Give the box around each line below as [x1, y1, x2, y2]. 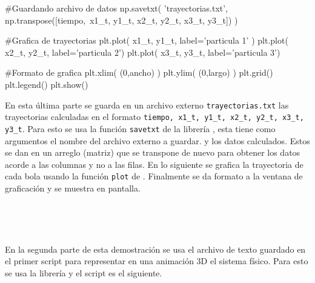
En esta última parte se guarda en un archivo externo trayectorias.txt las [5, 98, 289, 111]
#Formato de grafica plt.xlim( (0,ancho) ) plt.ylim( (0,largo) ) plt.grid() [5, 66, 273, 79]
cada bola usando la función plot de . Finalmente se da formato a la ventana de [5, 170, 303, 182]
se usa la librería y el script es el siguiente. [5, 266, 162, 279]
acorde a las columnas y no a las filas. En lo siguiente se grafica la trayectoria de [5, 158, 303, 170]
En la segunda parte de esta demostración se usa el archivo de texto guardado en [5, 242, 306, 255]
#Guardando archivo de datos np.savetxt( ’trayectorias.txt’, [5, 2, 228, 14]
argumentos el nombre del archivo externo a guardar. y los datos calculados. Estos [5, 134, 310, 147]
